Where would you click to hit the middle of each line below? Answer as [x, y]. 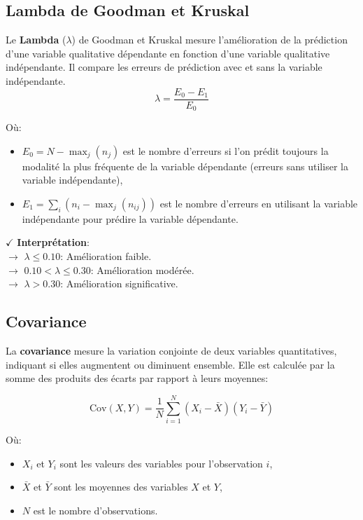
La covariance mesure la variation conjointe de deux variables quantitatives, [171, 351]
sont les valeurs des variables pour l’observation [161, 463]
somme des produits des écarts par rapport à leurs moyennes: [137, 378]
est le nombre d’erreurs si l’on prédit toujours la [226, 150]
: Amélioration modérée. [142, 269]
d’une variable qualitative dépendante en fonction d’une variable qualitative [168, 53]
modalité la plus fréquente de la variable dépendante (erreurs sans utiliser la [185, 166]
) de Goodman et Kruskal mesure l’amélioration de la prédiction [209, 40]
